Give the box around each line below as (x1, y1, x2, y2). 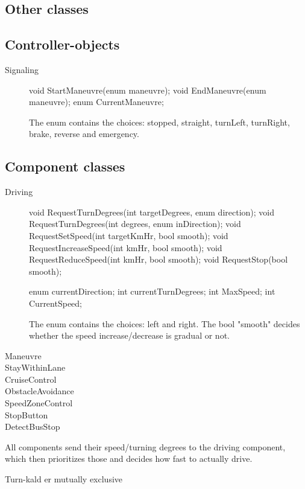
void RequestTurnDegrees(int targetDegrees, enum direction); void (29, 205, 275, 218)
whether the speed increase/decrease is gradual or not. (29, 329, 230, 342)
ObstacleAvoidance (5, 385, 74, 397)
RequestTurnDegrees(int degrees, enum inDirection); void (29, 217, 241, 230)
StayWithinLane (5, 361, 66, 374)
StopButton (5, 408, 48, 421)
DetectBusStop (5, 420, 60, 433)
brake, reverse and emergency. (29, 127, 139, 140)
